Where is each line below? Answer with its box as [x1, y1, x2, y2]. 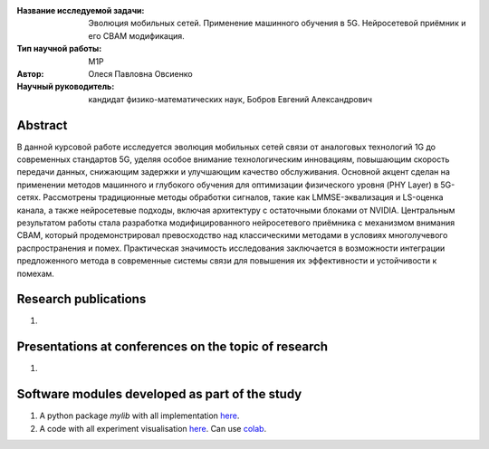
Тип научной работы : [16, 43, 102, 54]
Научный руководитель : [16, 81, 115, 92]
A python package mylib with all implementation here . [39, 410, 240, 421]
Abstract [16, 118, 68, 133]
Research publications [16, 291, 147, 307]
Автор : [16, 68, 44, 79]
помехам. [16, 268, 54, 279]
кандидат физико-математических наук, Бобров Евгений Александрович [88, 93, 373, 104]
